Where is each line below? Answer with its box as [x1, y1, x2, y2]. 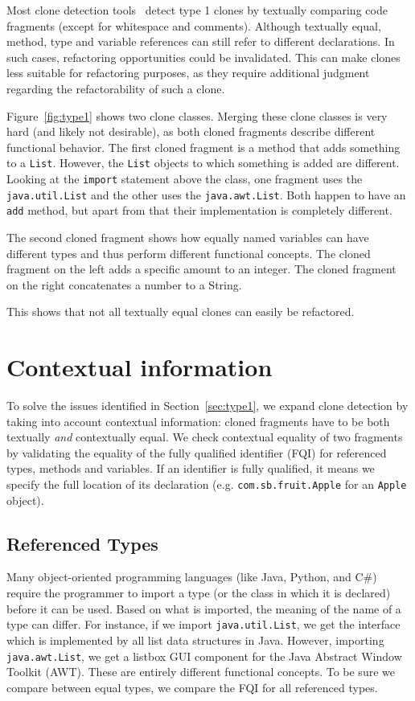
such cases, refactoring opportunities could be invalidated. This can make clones [6, 48, 401, 65]
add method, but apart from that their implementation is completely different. [6, 202, 392, 219]
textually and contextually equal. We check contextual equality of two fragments [6, 428, 403, 445]
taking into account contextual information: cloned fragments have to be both [6, 412, 390, 429]
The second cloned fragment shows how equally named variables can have [6, 228, 369, 245]
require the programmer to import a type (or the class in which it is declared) [6, 584, 391, 601]
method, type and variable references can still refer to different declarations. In [6, 33, 395, 50]
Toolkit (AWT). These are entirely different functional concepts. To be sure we [6, 663, 395, 680]
